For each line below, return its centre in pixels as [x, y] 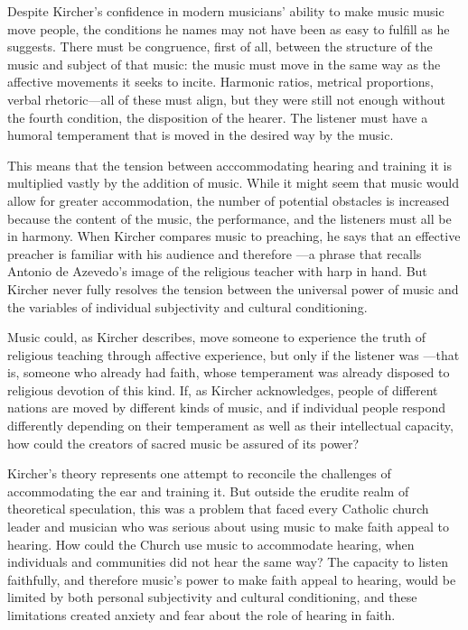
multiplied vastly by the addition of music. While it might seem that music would [234, 183]
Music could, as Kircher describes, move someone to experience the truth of [216, 337]
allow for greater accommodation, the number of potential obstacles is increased [229, 200]
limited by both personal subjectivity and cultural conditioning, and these [212, 597]
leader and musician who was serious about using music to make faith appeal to [228, 527]
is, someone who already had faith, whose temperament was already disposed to [229, 372]
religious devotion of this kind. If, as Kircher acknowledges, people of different [223, 389]
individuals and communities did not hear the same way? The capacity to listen [228, 562]
